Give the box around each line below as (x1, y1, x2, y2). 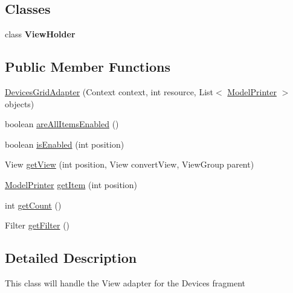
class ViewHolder (5, 28, 76, 40)
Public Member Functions (5, 57, 170, 76)
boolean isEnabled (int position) (5, 137, 124, 150)
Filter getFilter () (5, 219, 70, 232)
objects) (5, 97, 34, 110)
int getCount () (5, 198, 62, 211)
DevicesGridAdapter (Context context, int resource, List (5, 86, 214, 98)
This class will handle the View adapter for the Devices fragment (5, 276, 246, 289)
